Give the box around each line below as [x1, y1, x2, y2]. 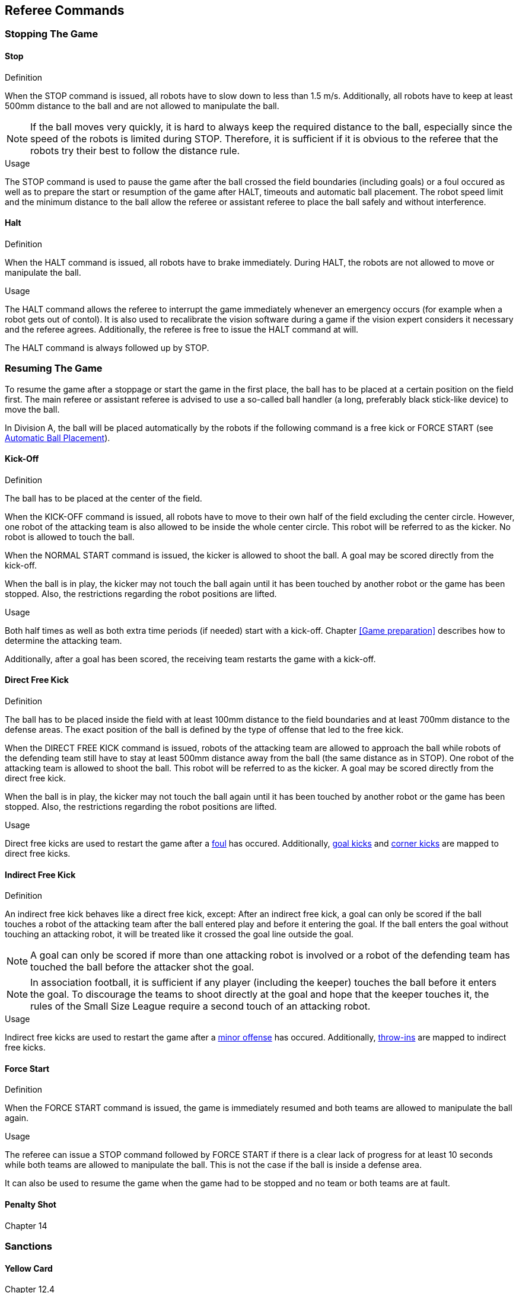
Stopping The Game [5, 28, 98, 40]
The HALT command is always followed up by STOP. [5, 342, 209, 353]
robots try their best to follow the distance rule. [30, 144, 240, 157]
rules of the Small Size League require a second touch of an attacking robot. [30, 1000, 371, 1013]
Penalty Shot [5, 1199, 56, 1210]
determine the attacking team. [5, 635, 122, 646]
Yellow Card [5, 1263, 53, 1273]
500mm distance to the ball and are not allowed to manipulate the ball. [5, 100, 279, 111]
